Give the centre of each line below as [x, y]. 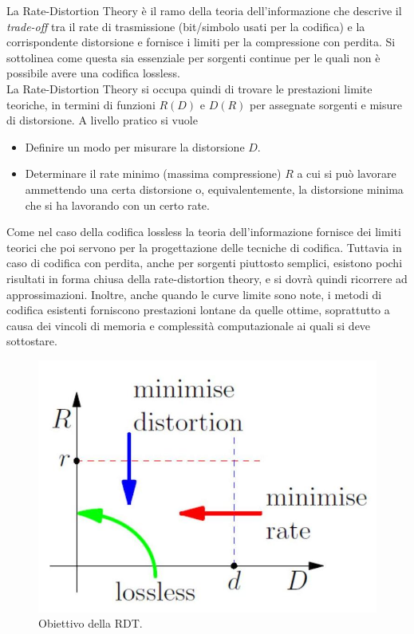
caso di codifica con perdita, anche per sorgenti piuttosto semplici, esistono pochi [205, 263]
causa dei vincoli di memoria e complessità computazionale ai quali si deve [189, 325]
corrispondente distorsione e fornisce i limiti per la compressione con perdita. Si [201, 42]
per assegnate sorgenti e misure [326, 104]
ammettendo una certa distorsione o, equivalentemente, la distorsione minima [214, 189]
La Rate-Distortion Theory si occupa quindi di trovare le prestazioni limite [189, 88]
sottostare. [32, 341]
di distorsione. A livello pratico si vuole [102, 120]
